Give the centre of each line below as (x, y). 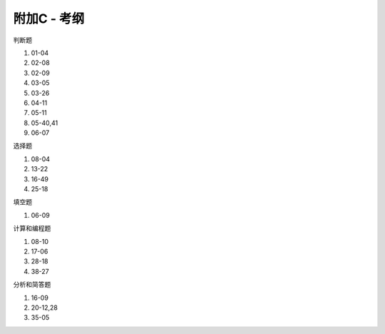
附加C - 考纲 (49, 19)
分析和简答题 (32, 285)
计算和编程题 (32, 228)
